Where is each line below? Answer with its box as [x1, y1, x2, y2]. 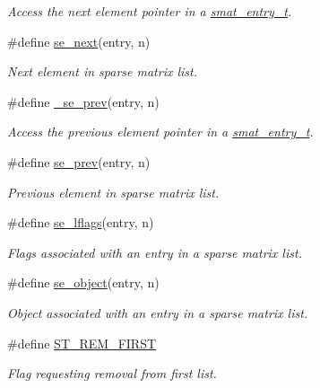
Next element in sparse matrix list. [7, 62, 197, 81]
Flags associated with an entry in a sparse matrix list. [7, 242, 302, 261]
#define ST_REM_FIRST [7, 333, 157, 352]
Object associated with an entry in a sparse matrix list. [7, 303, 308, 322]
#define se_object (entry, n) [7, 273, 160, 292]
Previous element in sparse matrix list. [7, 182, 220, 201]
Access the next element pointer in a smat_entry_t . [7, 2, 292, 20]
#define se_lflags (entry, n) [7, 213, 154, 232]
